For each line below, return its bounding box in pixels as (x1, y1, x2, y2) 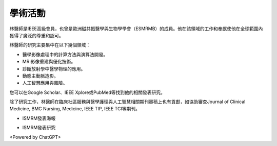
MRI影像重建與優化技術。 (22, 59, 76, 65)
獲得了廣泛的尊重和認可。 (9, 32, 64, 38)
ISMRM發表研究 (22, 125, 56, 131)
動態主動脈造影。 (22, 72, 58, 79)
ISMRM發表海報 (22, 115, 56, 121)
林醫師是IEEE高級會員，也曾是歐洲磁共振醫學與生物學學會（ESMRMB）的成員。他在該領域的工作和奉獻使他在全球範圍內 (9, 26, 263, 32)
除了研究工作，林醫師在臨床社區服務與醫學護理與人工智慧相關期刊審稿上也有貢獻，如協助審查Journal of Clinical (9, 99, 246, 105)
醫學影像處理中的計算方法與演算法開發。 (22, 51, 108, 57)
